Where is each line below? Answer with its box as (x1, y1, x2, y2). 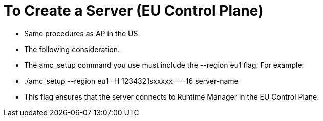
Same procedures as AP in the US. (24, 29, 140, 38)
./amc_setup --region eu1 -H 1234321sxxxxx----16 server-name (24, 76, 239, 85)
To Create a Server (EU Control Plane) (4, 2, 264, 19)
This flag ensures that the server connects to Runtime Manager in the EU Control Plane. (24, 92, 319, 101)
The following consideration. (24, 44, 120, 54)
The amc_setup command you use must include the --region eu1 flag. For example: (24, 60, 304, 69)
